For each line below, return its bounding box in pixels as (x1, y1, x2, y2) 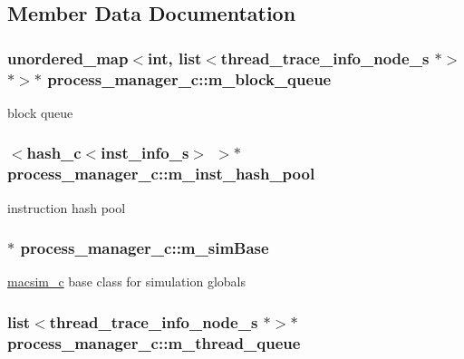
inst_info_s (101, 141, 189, 164)
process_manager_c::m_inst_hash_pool (7, 162, 315, 185)
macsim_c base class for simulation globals (7, 272, 246, 291)
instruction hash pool (7, 198, 126, 217)
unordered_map (7, 46, 129, 69)
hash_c (26, 141, 82, 164)
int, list (148, 46, 202, 69)
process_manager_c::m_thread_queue (7, 331, 301, 354)
